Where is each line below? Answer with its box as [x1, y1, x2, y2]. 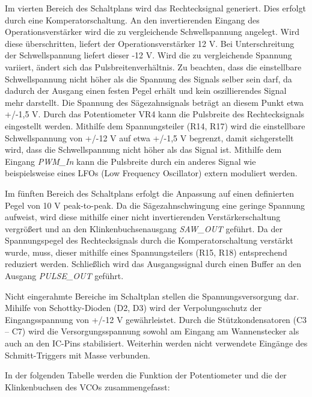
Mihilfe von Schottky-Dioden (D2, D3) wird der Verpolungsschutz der [5, 301, 262, 314]
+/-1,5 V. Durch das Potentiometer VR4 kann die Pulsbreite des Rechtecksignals [5, 108, 305, 120]
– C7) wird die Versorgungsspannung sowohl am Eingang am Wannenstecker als [5, 325, 299, 337]
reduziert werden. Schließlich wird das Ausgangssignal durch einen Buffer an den [5, 257, 302, 270]
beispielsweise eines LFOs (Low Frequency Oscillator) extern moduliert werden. [5, 167, 298, 179]
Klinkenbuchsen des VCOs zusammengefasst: [5, 380, 170, 393]
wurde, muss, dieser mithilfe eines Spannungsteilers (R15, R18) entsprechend [5, 245, 287, 258]
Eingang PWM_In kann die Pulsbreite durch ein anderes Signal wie [5, 155, 256, 167]
